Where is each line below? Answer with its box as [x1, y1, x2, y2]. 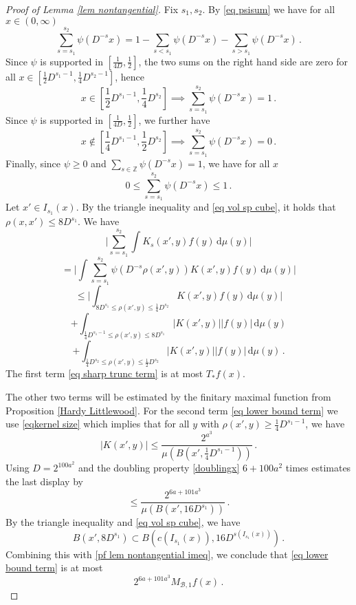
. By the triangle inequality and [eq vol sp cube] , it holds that [76, 200, 336, 214]
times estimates [285, 460, 351, 475]
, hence [115, 69, 145, 83]
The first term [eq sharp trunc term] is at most [5, 366, 203, 381]
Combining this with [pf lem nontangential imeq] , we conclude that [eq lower [5, 546, 329, 561]
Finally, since [5, 156, 61, 170]
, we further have [138, 112, 210, 127]
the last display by [5, 474, 83, 488]
